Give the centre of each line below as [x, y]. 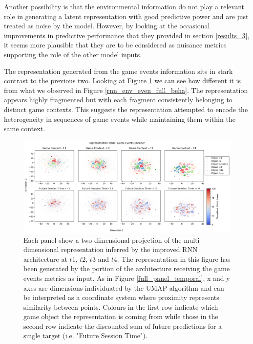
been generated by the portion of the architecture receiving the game [127, 268]
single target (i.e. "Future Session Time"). [85, 335]
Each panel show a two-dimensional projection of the [103, 240]
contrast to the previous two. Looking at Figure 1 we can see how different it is [122, 80]
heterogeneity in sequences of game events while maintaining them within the [120, 119]
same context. [25, 128]
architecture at [45, 259]
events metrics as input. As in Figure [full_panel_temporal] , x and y [127, 278]
